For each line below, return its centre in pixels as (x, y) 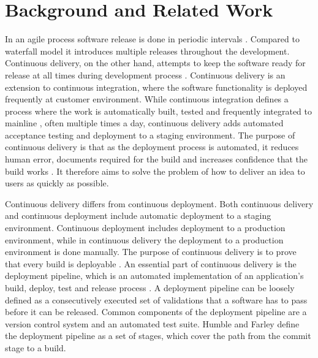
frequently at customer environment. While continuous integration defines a (147, 99)
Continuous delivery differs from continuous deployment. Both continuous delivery (159, 203)
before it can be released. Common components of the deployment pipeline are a (156, 312)
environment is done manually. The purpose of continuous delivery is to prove (151, 252)
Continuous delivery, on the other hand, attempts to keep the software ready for (155, 63)
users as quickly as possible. (57, 183)
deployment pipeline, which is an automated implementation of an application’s (154, 276)
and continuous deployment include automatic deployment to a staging (138, 215)
